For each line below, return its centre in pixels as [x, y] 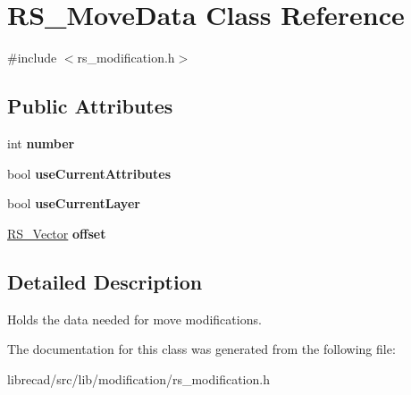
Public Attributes [90, 106]
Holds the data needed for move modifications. [134, 319]
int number [41, 143]
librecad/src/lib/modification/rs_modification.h [138, 378]
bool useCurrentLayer [74, 203]
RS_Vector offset [57, 233]
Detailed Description [105, 281]
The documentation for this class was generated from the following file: [201, 349]
